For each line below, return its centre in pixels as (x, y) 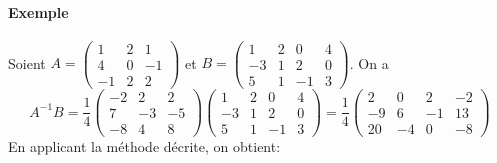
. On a (369, 62)
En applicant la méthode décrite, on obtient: (144, 146)
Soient (27, 62)
